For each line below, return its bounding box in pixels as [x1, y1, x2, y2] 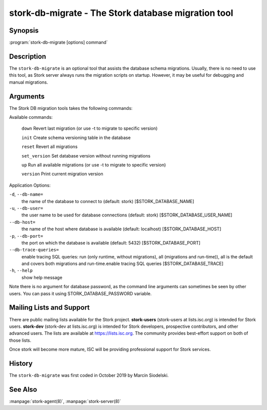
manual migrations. [9, 79, 48, 85]
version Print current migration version [21, 171, 103, 177]
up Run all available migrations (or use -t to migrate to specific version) [21, 162, 166, 168]
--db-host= [9, 219, 36, 225]
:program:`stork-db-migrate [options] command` [9, 40, 108, 46]
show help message [21, 274, 63, 280]
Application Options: [9, 182, 51, 188]
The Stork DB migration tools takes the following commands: [9, 105, 133, 111]
